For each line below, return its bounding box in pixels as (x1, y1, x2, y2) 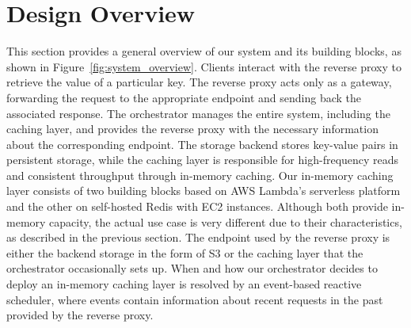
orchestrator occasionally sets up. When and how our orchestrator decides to (6, 260, 378, 277)
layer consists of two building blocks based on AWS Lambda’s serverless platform (6, 182, 401, 199)
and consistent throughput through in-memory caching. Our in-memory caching (6, 166, 394, 183)
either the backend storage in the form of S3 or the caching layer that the (6, 244, 363, 261)
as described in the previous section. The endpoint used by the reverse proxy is (6, 229, 390, 246)
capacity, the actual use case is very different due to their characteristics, (49, 213, 402, 230)
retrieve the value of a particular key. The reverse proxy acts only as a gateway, (6, 74, 392, 90)
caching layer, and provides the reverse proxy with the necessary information (6, 120, 379, 137)
